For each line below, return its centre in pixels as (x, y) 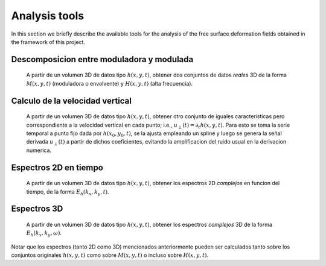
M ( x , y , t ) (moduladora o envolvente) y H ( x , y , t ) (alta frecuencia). (110, 83)
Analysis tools (48, 16)
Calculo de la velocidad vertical (72, 100)
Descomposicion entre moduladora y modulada (102, 59)
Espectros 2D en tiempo (57, 167)
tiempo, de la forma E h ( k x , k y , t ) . (68, 192)
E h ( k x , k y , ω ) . (44, 234)
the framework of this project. (48, 42)
